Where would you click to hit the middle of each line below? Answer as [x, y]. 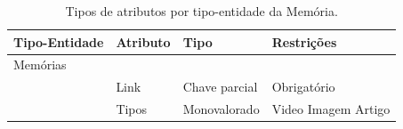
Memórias [40, 64]
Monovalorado [221, 109]
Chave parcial [220, 87]
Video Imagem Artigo [331, 109]
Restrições [304, 41]
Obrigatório [303, 87]
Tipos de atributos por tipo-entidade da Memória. [201, 11]
